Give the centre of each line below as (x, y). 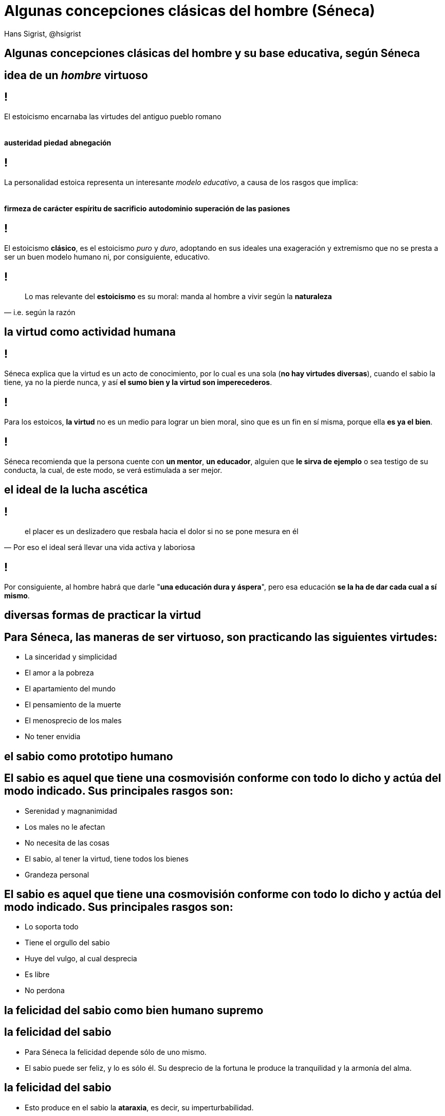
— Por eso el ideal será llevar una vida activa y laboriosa (100, 547)
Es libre (37, 975)
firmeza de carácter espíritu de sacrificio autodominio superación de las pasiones (147, 209)
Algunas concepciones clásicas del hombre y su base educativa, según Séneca (212, 53)
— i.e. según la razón (40, 312)
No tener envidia (53, 737)
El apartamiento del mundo (70, 689)
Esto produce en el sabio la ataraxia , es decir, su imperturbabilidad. (139, 1107)
